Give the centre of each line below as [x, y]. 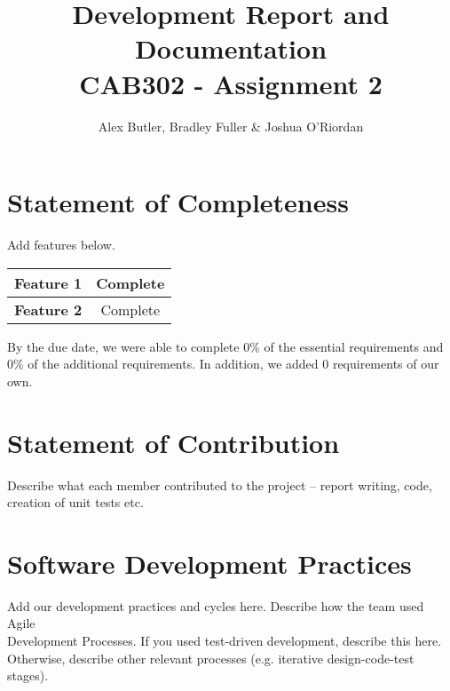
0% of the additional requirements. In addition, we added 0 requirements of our [223, 364]
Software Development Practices [209, 563]
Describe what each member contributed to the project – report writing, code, [220, 484]
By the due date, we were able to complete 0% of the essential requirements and [225, 346]
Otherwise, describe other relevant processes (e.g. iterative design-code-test [211, 658]
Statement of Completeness [178, 202]
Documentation [231, 48]
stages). [28, 675]
